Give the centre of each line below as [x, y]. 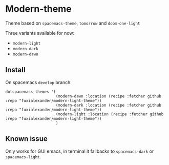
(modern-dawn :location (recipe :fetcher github [108, 96]
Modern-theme [38, 9]
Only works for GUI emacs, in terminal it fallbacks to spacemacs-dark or [80, 151]
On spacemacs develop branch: [38, 82]
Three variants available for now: [40, 33]
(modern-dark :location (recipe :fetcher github [108, 105]
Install [15, 70]
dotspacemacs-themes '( [31, 92]
